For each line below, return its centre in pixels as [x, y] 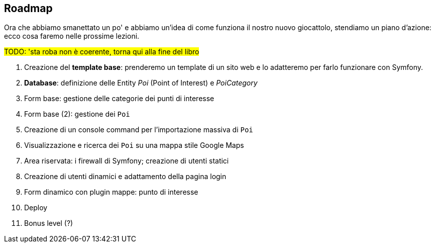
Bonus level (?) [49, 223]
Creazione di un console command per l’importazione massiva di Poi [139, 130]
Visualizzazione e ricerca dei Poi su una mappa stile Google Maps [134, 145]
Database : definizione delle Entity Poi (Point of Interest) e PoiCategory [141, 83]
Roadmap [28, 8]
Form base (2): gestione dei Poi [77, 114]
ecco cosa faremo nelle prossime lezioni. [72, 36]
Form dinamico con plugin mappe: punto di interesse [111, 192]
